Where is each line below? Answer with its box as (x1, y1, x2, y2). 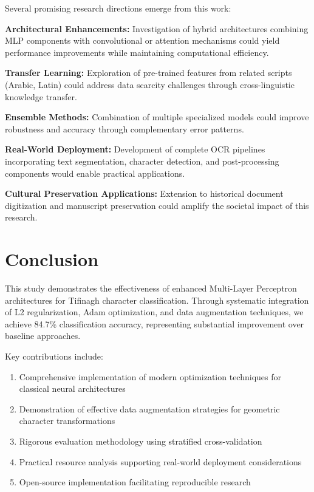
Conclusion (5, 247, 99, 272)
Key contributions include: (5, 350, 103, 362)
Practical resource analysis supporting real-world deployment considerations (19, 455, 302, 468)
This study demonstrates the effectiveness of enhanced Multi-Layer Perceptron (5, 282, 297, 295)
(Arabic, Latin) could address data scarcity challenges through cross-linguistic (5, 78, 295, 91)
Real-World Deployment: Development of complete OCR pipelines (5, 143, 265, 155)
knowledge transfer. (5, 90, 77, 103)
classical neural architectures (19, 382, 126, 395)
